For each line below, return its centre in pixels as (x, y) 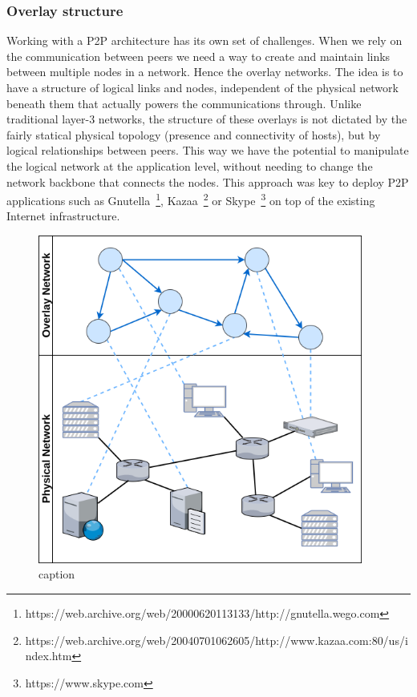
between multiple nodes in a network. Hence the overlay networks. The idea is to (205, 72)
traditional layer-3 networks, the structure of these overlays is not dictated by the (207, 119)
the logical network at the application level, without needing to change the (190, 165)
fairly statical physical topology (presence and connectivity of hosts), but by (194, 134)
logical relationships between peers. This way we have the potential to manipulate (208, 150)
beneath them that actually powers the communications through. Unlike (184, 103)
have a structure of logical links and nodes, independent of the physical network (202, 87)
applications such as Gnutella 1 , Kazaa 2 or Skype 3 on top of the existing (191, 199)
